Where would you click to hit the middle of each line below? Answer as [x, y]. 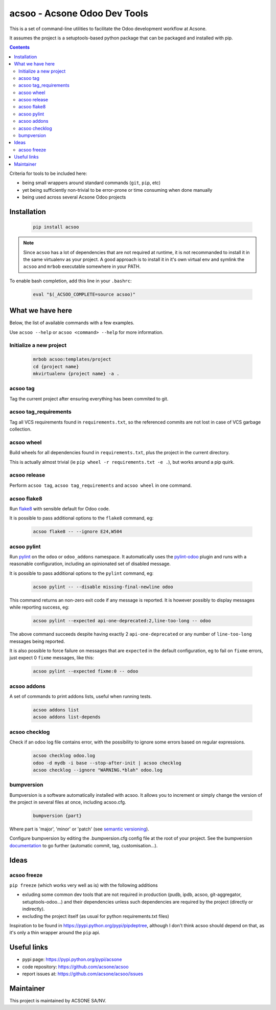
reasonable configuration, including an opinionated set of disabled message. [90, 564]
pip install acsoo [56, 227]
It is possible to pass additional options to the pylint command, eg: [82, 573]
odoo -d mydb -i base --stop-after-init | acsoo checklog [107, 763]
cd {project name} [56, 366]
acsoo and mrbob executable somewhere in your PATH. [82, 266]
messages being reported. [37, 641]
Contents [20, 47]
